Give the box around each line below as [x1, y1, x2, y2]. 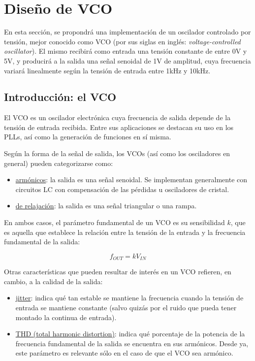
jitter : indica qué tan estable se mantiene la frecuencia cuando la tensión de [15, 293, 244, 303]
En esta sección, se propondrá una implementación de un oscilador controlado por [4, 27, 251, 37]
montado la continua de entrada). [15, 312, 117, 322]
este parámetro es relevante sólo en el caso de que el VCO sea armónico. [15, 348, 233, 358]
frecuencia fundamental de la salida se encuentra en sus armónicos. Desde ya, [15, 338, 249, 348]
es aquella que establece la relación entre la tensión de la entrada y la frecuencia [4, 227, 246, 237]
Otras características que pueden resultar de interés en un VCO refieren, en [4, 266, 231, 277]
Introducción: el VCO [4, 89, 117, 104]
